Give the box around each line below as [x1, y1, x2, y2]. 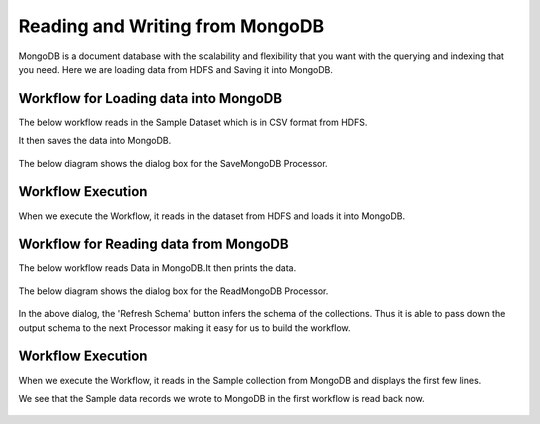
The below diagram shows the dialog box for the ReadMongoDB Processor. [18, 285, 329, 297]
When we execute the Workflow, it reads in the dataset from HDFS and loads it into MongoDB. [18, 210, 405, 222]
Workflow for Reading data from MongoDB [18, 236, 289, 253]
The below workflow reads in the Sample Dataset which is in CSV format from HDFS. [18, 116, 368, 128]
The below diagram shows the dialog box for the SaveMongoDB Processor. [18, 157, 329, 169]
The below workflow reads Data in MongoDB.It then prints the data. [18, 262, 297, 274]
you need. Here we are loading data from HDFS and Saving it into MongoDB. [18, 63, 334, 75]
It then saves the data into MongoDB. [18, 135, 172, 147]
